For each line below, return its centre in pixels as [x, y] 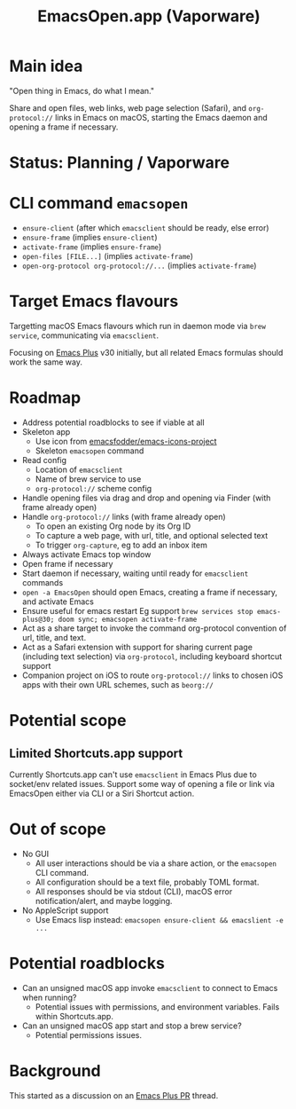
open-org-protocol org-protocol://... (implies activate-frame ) [139, 266]
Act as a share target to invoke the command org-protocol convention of [154, 628]
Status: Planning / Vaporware [120, 163]
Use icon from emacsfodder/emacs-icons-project [126, 441]
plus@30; [38, 619]
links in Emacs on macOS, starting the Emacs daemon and [161, 117]
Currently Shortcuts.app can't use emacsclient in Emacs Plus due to [133, 775]
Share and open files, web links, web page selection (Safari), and [128, 107]
